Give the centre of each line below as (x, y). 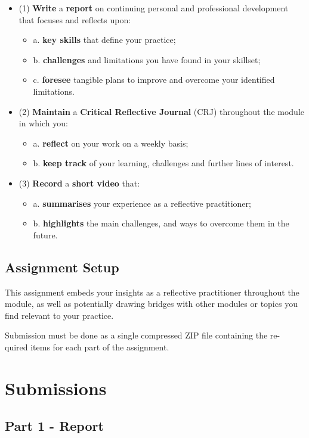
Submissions (56, 388)
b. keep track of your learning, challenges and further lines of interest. (163, 163)
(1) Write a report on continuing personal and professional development (154, 8)
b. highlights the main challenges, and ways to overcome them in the (161, 223)
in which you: (43, 123)
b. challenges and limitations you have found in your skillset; (147, 59)
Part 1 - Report (54, 426)
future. (45, 234)
